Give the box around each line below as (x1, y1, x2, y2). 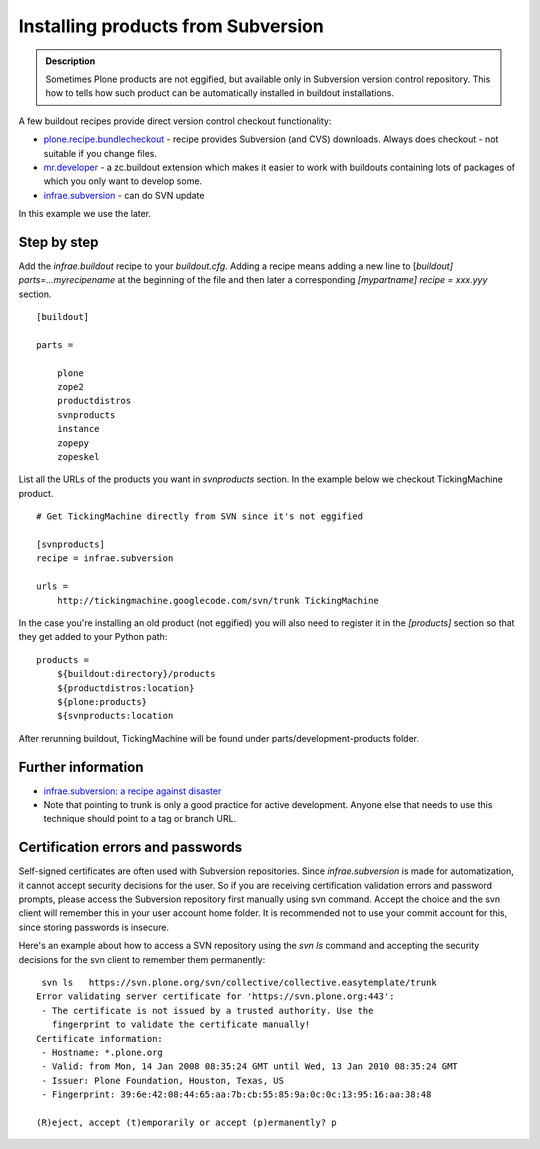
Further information (18, 758, 144, 775)
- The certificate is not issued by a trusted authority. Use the (41, 1005, 374, 1016)
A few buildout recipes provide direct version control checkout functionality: (18, 115, 332, 127)
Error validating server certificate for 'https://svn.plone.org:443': (36, 991, 395, 1002)
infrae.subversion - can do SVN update (43, 189, 205, 201)
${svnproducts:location (56, 710, 174, 722)
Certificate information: (36, 1033, 164, 1044)
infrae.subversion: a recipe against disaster (43, 785, 222, 797)
